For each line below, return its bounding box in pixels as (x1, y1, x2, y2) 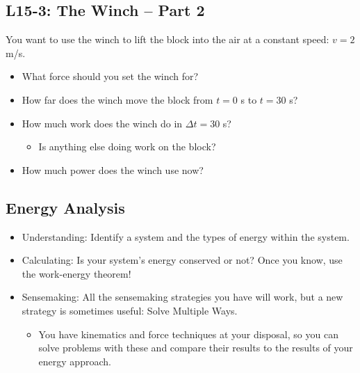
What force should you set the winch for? (22, 69, 199, 84)
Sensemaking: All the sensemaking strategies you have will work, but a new (22, 289, 343, 304)
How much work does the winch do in (22, 116, 183, 130)
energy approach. (38, 354, 111, 368)
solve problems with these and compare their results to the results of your (38, 340, 353, 355)
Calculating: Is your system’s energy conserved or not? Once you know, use (22, 253, 343, 267)
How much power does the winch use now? (22, 162, 204, 177)
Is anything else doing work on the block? (38, 139, 216, 154)
